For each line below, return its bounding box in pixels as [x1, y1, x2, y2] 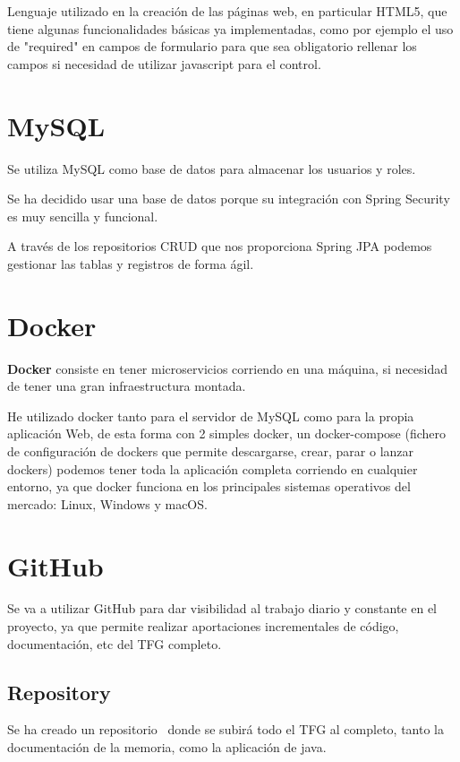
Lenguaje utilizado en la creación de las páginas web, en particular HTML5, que [7, 2, 447, 20]
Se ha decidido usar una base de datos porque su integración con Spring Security [7, 189, 450, 208]
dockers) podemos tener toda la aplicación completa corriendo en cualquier [7, 459, 418, 478]
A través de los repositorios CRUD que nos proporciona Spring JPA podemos [7, 237, 432, 255]
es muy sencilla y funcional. [7, 206, 158, 225]
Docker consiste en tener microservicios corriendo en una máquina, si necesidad [7, 359, 448, 377]
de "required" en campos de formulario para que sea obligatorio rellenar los [7, 37, 417, 56]
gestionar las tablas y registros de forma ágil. [7, 254, 254, 273]
